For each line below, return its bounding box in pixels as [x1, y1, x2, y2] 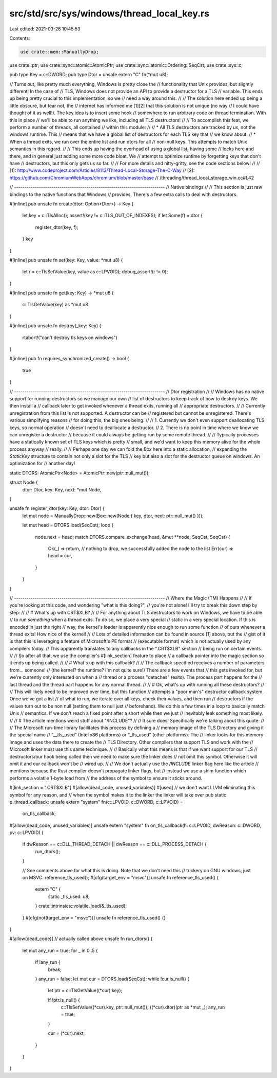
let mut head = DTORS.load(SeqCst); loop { [22, 522, 114, 528]
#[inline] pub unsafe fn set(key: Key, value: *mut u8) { [9, 257, 123, 263]
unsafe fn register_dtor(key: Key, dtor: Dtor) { [9, 505, 105, 511]
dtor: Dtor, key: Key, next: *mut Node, [22, 486, 102, 492]
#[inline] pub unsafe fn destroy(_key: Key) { [9, 323, 102, 329]
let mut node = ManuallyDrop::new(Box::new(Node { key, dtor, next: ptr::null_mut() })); [22, 513, 204, 519]
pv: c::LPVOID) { [9, 829, 44, 836]
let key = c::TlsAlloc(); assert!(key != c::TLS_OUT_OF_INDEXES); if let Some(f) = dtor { [22, 213, 203, 219]
